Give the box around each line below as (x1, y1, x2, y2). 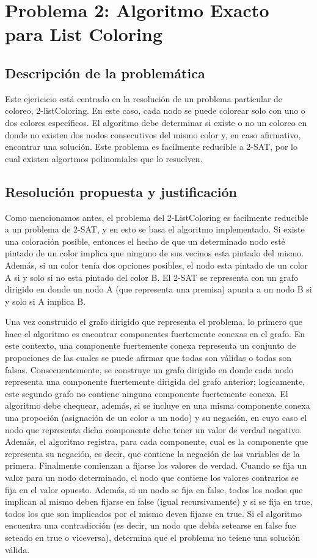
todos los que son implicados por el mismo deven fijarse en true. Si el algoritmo (5, 507, 302, 519)
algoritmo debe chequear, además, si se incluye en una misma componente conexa (5, 399, 310, 412)
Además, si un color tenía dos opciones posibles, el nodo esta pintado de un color (5, 258, 308, 271)
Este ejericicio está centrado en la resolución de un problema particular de (5, 92, 283, 105)
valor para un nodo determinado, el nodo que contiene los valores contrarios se (5, 471, 299, 483)
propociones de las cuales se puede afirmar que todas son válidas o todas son (5, 351, 291, 364)
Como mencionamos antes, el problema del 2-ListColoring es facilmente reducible (5, 210, 308, 223)
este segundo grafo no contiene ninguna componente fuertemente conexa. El (5, 387, 288, 400)
